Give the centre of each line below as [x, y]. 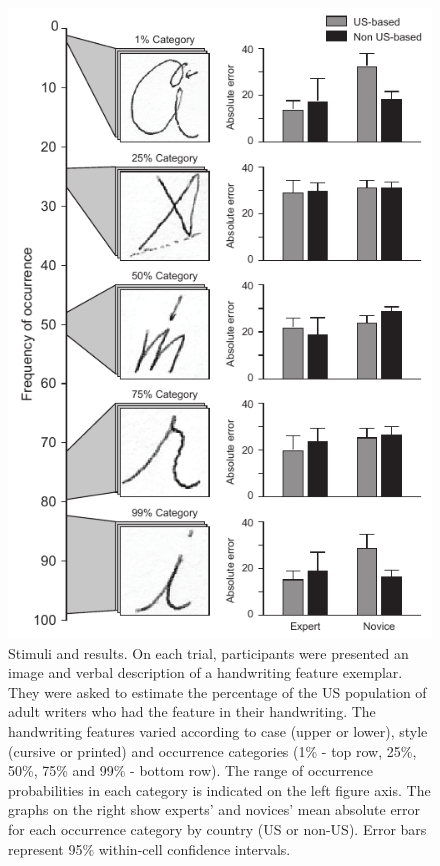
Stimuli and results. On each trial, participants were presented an [208, 652]
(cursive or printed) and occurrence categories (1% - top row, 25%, [212, 750]
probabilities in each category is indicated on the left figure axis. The [219, 789]
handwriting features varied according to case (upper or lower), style [218, 730]
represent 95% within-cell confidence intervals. [149, 848]
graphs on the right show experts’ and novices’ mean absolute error [214, 809]
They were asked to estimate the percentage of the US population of [217, 691]
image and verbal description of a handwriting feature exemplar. [205, 672]
